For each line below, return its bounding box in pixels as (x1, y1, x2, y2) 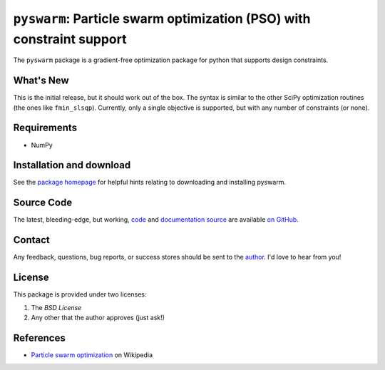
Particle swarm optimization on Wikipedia (31, 350, 153, 359)
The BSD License (31, 303, 82, 312)
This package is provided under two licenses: (13, 290, 147, 299)
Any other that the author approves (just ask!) (31, 313, 165, 322)
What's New (13, 75, 69, 87)
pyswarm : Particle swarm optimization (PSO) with (13, 11, 311, 26)
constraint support (13, 31, 127, 47)
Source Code (13, 197, 73, 209)
